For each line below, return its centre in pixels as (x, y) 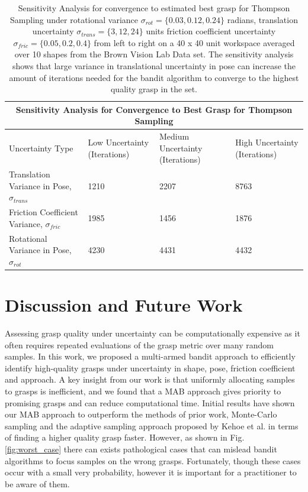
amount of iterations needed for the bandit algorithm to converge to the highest (154, 77)
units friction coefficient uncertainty (211, 31)
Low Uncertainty (118, 142)
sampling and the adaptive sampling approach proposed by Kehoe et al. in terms (152, 425)
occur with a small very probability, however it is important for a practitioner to (151, 472)
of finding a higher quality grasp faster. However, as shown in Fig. (125, 437)
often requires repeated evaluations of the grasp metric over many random (139, 344)
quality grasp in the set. (154, 89)
